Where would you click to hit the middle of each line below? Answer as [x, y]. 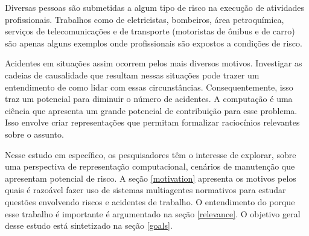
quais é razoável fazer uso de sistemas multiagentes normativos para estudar [145, 190]
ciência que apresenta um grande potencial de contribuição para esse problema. [151, 110]
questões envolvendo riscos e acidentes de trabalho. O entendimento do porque [150, 201]
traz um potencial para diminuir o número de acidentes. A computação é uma [149, 99]
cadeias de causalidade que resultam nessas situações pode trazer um [132, 75]
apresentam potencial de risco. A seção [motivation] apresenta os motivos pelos [151, 178]
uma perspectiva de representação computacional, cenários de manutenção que [150, 166]
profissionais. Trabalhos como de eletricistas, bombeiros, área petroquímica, [145, 19]
